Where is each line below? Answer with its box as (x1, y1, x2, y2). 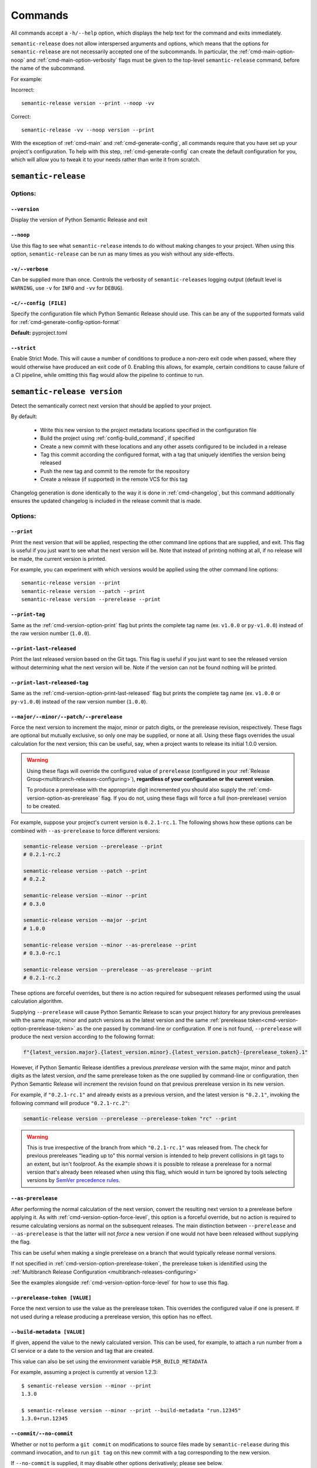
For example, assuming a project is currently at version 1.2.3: (11, 1369, 158, 1376)
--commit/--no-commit (11, 1430, 73, 1437)
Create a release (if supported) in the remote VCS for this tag (40, 476, 188, 483)
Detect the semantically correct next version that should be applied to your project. (11, 402, 212, 409)
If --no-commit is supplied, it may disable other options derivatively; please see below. (11, 1460, 223, 1467)
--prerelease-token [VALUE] (11, 1295, 92, 1301)
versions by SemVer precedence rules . (26, 1177, 120, 1184)
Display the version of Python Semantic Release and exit (11, 216, 148, 223)
